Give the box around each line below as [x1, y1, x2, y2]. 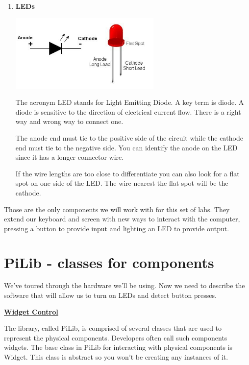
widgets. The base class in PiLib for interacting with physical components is [4, 342, 233, 352]
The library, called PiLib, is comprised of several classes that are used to [4, 323, 222, 333]
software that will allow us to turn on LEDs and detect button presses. [4, 290, 217, 300]
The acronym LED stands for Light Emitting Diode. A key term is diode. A [15, 97, 244, 107]
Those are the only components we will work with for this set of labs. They [4, 204, 230, 214]
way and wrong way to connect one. [15, 116, 124, 126]
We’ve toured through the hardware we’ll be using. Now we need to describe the [4, 280, 245, 291]
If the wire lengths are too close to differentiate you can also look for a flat [15, 168, 240, 178]
